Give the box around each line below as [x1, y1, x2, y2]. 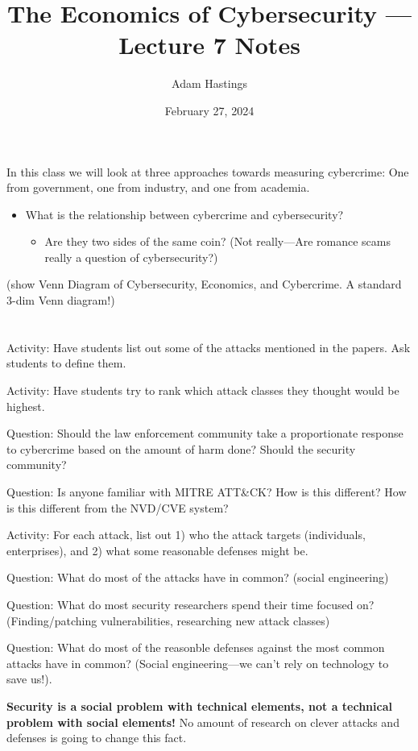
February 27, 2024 [164, 102, 255, 118]
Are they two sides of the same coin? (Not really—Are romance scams [44, 233, 391, 250]
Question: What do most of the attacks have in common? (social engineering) [6, 569, 389, 586]
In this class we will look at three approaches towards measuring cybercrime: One [6, 163, 409, 180]
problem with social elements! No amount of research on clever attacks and [6, 713, 399, 730]
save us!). [6, 670, 52, 687]
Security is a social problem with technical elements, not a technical [6, 697, 392, 714]
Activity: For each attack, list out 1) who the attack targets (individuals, [6, 526, 366, 543]
